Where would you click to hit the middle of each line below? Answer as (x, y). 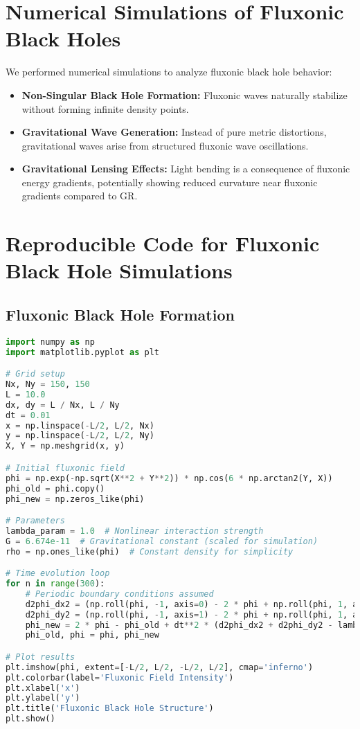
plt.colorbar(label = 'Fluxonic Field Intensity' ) (120, 677)
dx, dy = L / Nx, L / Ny (63, 405)
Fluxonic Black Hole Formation (120, 315)
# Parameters (35, 521)
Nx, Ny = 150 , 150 (48, 385)
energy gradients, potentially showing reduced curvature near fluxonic (170, 182)
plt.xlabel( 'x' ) (43, 688)
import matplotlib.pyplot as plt (82, 352)
